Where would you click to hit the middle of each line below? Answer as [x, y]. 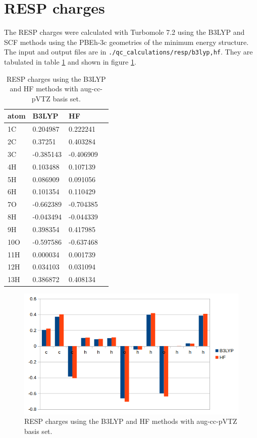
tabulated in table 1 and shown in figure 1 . [70, 61]
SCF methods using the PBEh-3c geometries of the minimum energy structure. [126, 42]
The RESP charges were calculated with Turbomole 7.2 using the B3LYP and [124, 32]
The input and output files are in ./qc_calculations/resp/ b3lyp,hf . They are [128, 52]
